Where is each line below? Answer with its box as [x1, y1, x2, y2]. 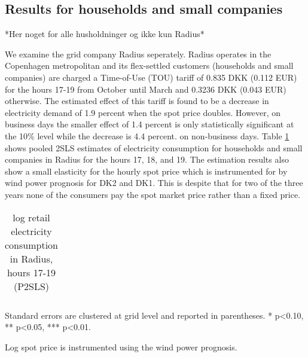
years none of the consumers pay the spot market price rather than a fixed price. [5, 188, 301, 200]
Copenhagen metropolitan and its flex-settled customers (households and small [5, 59, 294, 72]
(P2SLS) [13, 279, 50, 293]
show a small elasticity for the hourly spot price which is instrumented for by [5, 164, 288, 177]
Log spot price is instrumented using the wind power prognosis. [5, 340, 237, 353]
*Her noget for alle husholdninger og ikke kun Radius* [5, 28, 205, 40]
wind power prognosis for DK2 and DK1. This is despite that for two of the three [5, 176, 303, 189]
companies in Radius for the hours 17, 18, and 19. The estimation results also [5, 153, 289, 166]
